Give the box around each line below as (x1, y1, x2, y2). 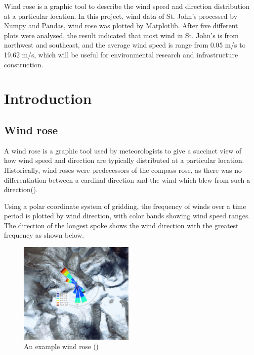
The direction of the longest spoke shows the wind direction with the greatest (4, 220, 239, 230)
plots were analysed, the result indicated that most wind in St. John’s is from (4, 30, 239, 40)
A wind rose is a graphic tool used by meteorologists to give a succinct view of (4, 145, 242, 155)
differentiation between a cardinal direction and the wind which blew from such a (4, 174, 251, 185)
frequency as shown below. (4, 230, 84, 240)
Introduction (4, 88, 92, 108)
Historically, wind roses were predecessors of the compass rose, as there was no (4, 164, 242, 175)
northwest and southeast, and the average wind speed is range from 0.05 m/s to (4, 40, 246, 50)
